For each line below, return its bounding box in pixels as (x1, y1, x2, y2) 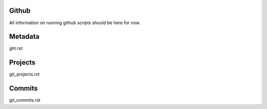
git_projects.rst (9, 72, 40, 77)
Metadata (9, 33, 40, 41)
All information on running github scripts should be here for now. (9, 20, 141, 26)
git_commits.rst (9, 97, 41, 103)
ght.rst (9, 45, 23, 51)
